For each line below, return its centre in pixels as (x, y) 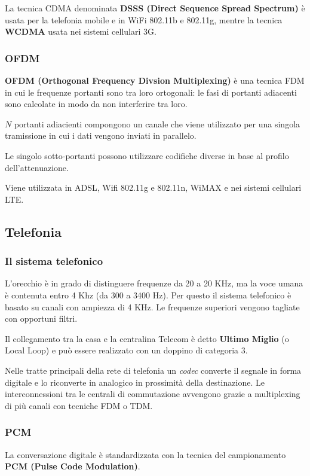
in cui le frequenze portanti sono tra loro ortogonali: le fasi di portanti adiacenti (151, 92)
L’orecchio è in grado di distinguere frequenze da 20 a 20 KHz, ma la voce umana (154, 283)
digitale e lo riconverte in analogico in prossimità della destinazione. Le (135, 382)
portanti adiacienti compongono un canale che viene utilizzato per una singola (157, 123)
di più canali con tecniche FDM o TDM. (79, 405)
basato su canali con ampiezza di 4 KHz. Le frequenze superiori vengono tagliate (152, 306)
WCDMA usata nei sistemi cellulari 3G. (81, 31)
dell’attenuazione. (37, 167)
